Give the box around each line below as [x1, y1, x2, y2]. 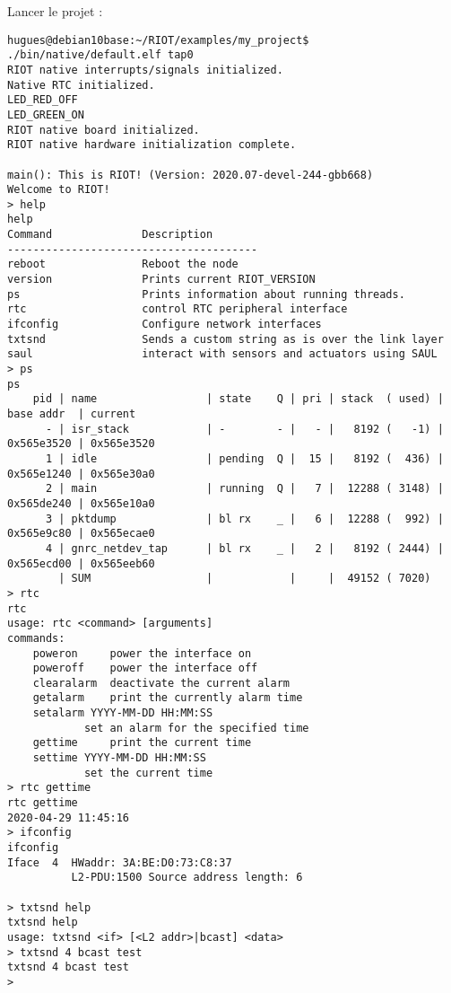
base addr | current [7, 408, 136, 420]
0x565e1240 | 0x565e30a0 [7, 467, 155, 480]
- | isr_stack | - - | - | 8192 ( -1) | [45, 422, 444, 435]
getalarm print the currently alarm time [32, 691, 303, 705]
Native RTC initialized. [7, 78, 155, 92]
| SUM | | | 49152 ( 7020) [58, 572, 431, 585]
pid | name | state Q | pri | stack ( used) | [32, 392, 444, 406]
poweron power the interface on [32, 646, 252, 660]
